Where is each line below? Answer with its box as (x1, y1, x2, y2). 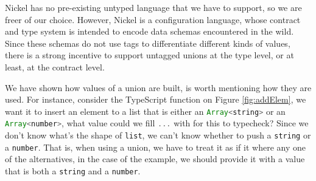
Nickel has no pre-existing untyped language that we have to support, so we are (5, 1, 302, 13)
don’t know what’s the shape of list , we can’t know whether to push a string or (5, 129, 311, 142)
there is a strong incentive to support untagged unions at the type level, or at (5, 49, 294, 61)
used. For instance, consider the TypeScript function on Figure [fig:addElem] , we (5, 93, 306, 106)
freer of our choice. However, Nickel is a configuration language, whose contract (5, 13, 301, 26)
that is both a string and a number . (5, 164, 141, 177)
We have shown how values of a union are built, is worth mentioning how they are (5, 81, 312, 94)
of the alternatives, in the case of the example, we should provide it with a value (5, 152, 305, 165)
